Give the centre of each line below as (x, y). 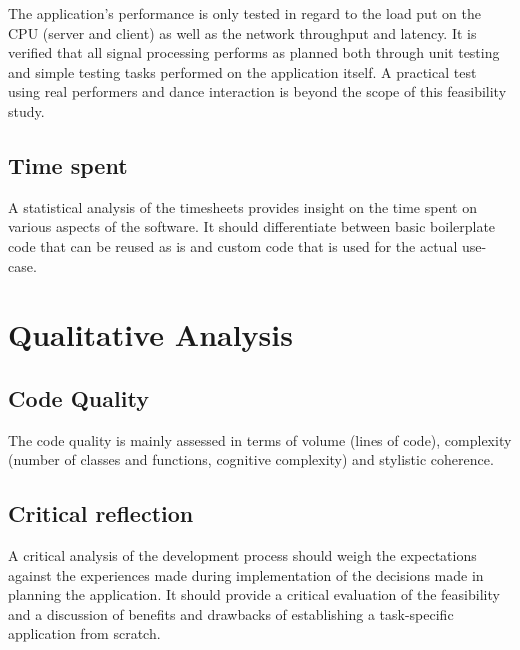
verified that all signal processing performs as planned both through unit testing (254, 52)
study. (26, 110)
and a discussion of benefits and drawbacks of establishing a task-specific (231, 613)
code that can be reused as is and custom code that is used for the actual (233, 245)
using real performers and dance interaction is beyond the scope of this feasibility (257, 91)
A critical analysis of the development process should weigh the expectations (242, 555)
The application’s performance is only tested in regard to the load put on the (244, 13)
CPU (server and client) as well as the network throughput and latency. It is (242, 32)
